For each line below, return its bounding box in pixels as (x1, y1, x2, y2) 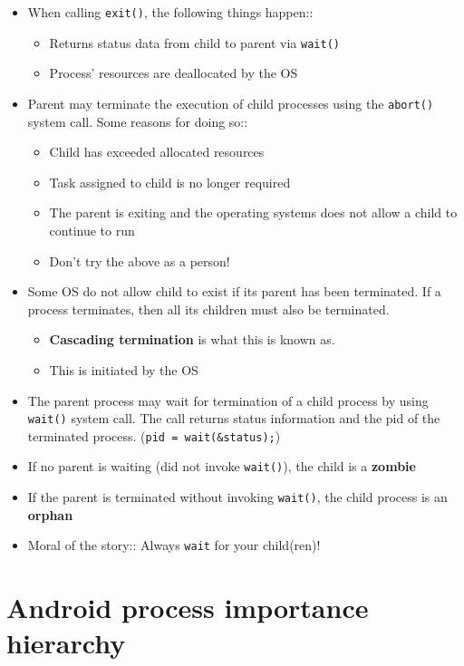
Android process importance (6, 589, 369, 626)
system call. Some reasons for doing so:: (27, 111, 248, 130)
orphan (27, 505, 73, 524)
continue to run (49, 220, 135, 239)
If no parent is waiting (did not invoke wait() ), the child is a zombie (27, 457, 416, 476)
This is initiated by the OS (49, 360, 198, 379)
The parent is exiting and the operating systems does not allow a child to (49, 203, 458, 222)
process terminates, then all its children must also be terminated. (27, 299, 390, 318)
